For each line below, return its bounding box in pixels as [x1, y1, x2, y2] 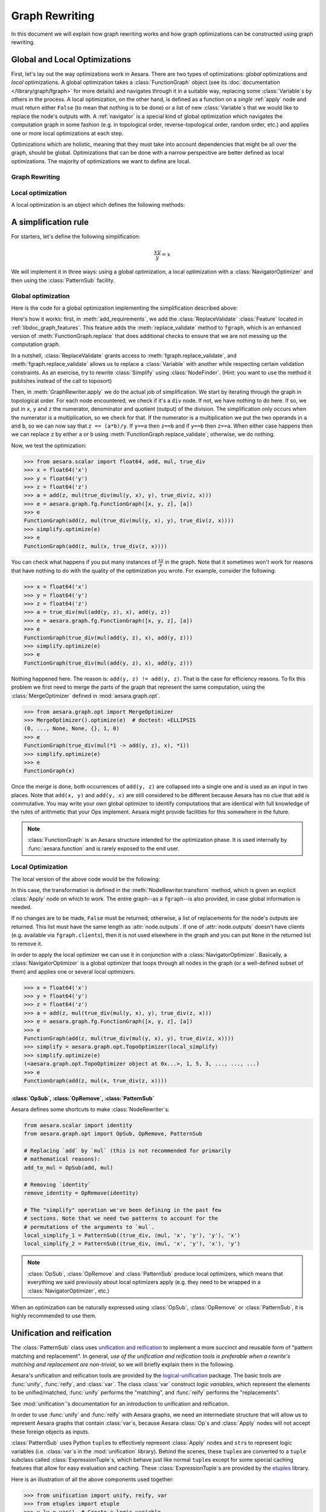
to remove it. [11, 940, 43, 947]
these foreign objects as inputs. [11, 1428, 90, 1435]
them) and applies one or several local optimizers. [11, 968, 136, 975]
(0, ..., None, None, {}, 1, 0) [24, 725, 120, 732]
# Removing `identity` [24, 1181, 91, 1188]
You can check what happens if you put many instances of [11, 558, 157, 565]
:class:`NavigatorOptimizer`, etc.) [27, 1287, 110, 1294]
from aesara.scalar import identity [24, 1122, 133, 1129]
